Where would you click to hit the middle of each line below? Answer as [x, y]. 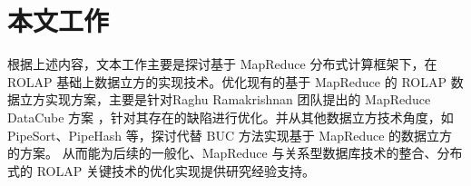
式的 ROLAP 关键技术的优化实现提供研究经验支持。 [161, 170]
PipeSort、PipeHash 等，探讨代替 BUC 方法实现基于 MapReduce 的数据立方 [230, 135]
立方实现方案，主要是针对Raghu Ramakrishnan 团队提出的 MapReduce [225, 99]
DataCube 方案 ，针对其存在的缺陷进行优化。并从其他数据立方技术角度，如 [231, 117]
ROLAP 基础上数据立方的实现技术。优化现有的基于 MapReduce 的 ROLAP [227, 81]
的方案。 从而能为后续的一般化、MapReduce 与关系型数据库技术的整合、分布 [235, 153]
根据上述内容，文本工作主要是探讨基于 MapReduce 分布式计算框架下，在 [222, 64]
